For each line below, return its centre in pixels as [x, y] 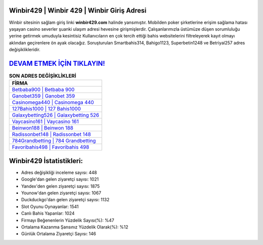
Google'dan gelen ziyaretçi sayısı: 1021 [60, 179]
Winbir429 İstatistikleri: [46, 161]
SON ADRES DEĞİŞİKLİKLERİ [43, 76]
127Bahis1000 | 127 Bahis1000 [47, 109]
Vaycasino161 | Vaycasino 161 [45, 122]
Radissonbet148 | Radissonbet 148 [51, 134]
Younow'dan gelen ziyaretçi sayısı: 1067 [61, 193]
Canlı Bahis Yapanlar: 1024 [48, 213]
